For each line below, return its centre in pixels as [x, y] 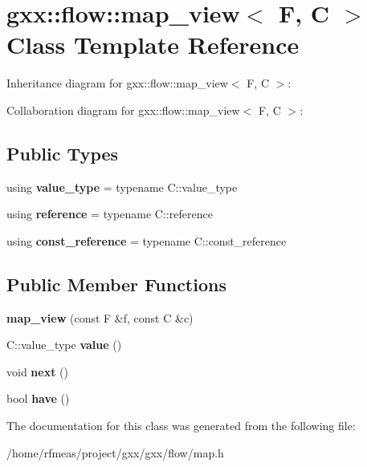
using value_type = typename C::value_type [122, 187]
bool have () [38, 398]
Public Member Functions [116, 284]
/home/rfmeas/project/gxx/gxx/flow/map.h [115, 452]
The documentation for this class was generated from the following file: [181, 426]
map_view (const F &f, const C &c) [100, 317]
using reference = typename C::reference [110, 214]
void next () [37, 371]
